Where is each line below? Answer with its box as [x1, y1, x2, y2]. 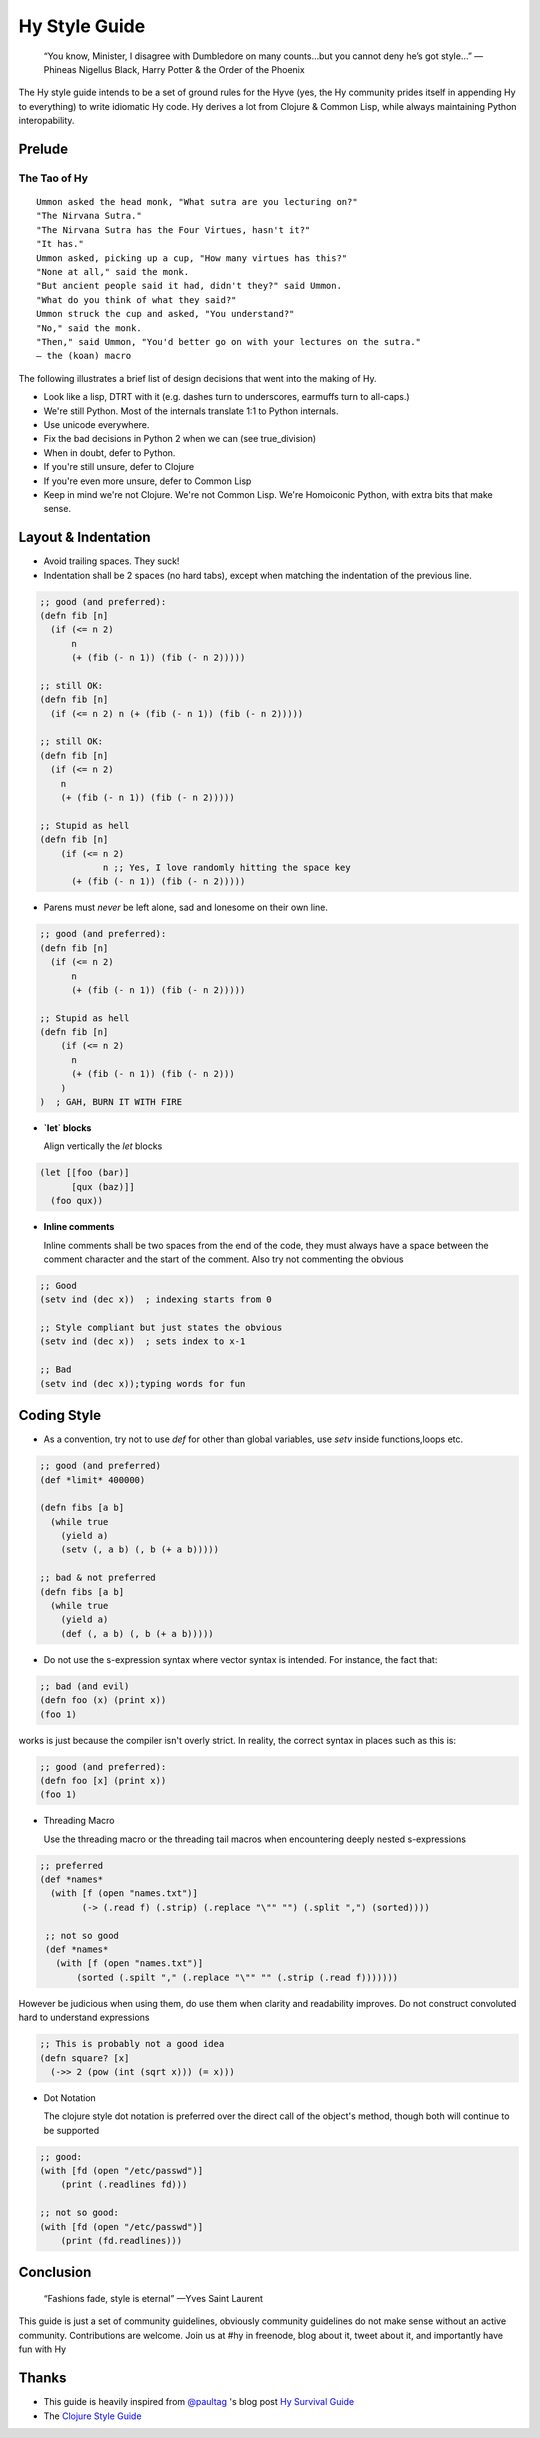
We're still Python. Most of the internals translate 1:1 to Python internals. [43, 405, 339, 417]
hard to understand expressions [18, 2011, 150, 2024]
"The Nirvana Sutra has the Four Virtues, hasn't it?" [36, 224, 311, 235]
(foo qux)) [50, 1195, 104, 1207]
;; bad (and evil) [39, 1680, 130, 1692]
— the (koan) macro [36, 350, 132, 362]
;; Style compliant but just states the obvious [39, 1322, 283, 1334]
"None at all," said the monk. [36, 266, 190, 278]
